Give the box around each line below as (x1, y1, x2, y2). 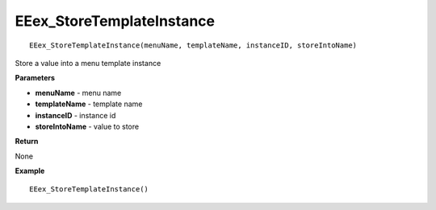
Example (15, 166, 45, 176)
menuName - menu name (35, 88, 122, 97)
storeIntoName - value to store (35, 121, 140, 131)
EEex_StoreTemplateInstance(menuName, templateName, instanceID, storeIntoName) (29, 40, 358, 50)
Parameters (15, 73, 56, 83)
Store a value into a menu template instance (15, 58, 161, 68)
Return (15, 137, 39, 146)
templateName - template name (35, 99, 143, 109)
